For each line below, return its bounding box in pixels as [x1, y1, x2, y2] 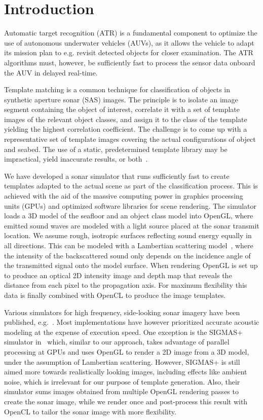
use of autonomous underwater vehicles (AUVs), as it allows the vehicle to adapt [4, 37, 254, 48]
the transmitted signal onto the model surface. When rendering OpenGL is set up [4, 260, 258, 271]
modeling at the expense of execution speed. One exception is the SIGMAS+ [4, 326, 243, 337]
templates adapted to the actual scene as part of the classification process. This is [4, 180, 258, 191]
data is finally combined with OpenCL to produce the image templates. [4, 289, 226, 300]
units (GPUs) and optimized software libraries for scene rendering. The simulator [4, 200, 257, 211]
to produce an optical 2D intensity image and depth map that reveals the [4, 270, 232, 280]
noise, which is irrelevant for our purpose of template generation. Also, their [4, 376, 240, 387]
